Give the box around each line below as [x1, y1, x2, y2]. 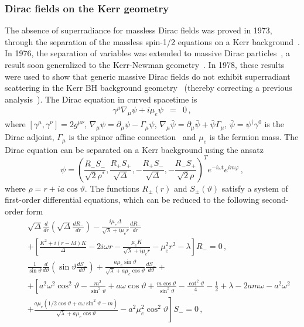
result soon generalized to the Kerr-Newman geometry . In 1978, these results [5, 59, 285, 70]
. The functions [84, 182, 139, 194]
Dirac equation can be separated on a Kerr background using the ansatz [5, 143, 264, 155]
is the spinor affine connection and [69, 131, 196, 143]
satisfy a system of [221, 182, 288, 194]
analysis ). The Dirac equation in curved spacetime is [5, 93, 197, 105]
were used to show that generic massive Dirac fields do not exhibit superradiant [5, 70, 291, 82]
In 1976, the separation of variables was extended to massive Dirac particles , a [5, 47, 290, 59]
